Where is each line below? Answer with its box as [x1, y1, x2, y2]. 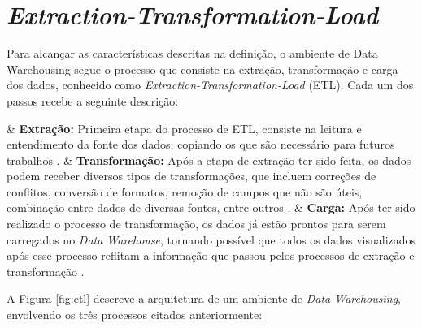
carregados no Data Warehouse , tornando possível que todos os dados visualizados [7, 231, 416, 248]
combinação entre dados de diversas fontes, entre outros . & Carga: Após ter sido [7, 199, 415, 216]
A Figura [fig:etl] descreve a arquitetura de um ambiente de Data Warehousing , [7, 290, 402, 307]
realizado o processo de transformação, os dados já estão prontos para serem [7, 215, 386, 232]
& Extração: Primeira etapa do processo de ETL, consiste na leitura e [7, 119, 362, 136]
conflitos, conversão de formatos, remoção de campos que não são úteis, [7, 183, 363, 200]
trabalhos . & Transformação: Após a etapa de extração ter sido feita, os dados [7, 151, 411, 168]
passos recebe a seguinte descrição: [7, 92, 179, 109]
